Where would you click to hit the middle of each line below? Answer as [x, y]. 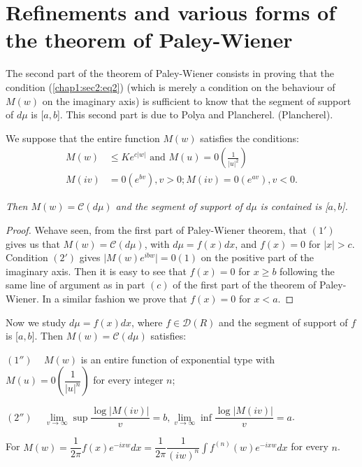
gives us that [33, 243]
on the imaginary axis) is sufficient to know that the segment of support [197, 100]
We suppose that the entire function [83, 138]
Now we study [36, 322]
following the [307, 271]
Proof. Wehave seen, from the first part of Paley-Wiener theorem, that [156, 229]
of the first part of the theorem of [245, 285]
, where [147, 322]
